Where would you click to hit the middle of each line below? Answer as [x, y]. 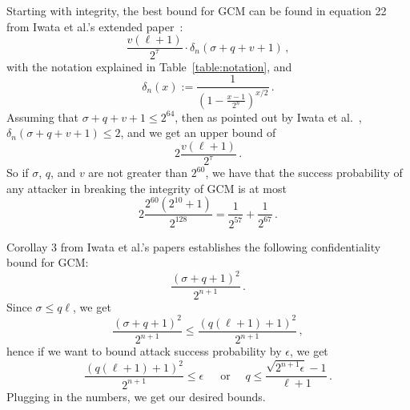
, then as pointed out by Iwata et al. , [268, 117]
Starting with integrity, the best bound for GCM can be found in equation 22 [197, 10]
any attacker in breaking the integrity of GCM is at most [147, 188]
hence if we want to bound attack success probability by [144, 351]
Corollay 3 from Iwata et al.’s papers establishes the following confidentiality [194, 246]
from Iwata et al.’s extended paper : [95, 26]
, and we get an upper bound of [198, 133]
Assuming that [42, 117]
